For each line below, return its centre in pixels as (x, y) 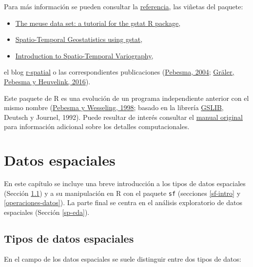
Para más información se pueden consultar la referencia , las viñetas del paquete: (124, 6)
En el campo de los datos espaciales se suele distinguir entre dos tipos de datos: (123, 258)
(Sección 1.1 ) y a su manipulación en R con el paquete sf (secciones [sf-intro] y (122, 193)
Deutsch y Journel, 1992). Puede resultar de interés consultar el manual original (123, 117)
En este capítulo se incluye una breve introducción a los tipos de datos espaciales (125, 183)
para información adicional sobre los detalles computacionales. (97, 126)
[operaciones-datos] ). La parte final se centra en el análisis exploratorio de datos (123, 202)
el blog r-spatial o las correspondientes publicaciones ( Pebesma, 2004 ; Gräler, (119, 72)
